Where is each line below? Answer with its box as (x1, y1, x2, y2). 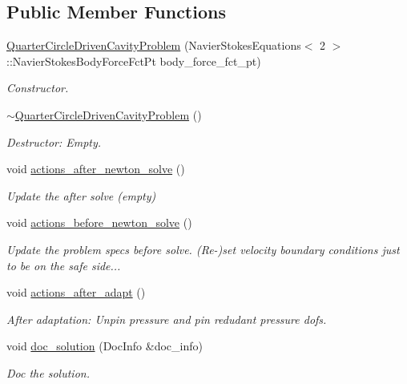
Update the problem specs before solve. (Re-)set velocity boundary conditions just (6, 241, 400, 257)
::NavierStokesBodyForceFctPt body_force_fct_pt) (6, 52, 261, 69)
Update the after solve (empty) (6, 187, 156, 204)
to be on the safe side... (6, 257, 121, 273)
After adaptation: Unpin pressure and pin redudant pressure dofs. (6, 310, 327, 327)
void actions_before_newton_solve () (6, 214, 192, 231)
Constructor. (6, 79, 69, 96)
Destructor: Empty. (6, 133, 102, 150)
